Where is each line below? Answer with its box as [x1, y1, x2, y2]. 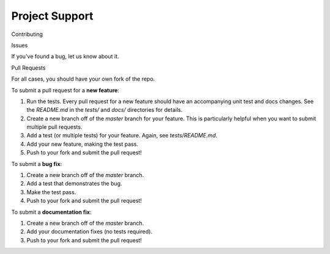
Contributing [11, 31, 43, 38]
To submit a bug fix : [11, 160, 62, 167]
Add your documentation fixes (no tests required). [26, 228, 153, 235]
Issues [11, 42, 28, 49]
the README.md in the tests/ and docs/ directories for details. [26, 106, 183, 114]
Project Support [11, 9, 94, 23]
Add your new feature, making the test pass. [26, 140, 139, 148]
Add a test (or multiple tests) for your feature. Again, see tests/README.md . [26, 132, 218, 139]
